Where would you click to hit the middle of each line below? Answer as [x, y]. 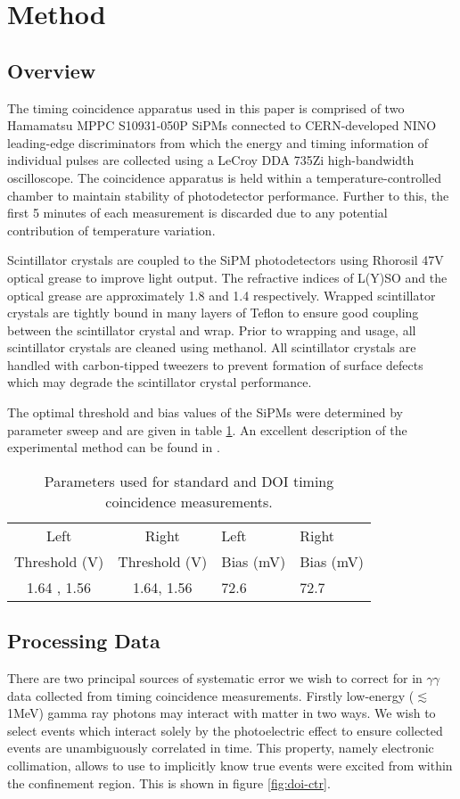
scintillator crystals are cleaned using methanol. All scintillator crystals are [212, 347]
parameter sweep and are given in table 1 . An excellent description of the [207, 429]
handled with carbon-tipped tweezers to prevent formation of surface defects [215, 364]
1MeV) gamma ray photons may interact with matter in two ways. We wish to [222, 713]
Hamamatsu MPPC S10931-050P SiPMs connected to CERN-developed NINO [222, 125]
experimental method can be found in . [114, 447]
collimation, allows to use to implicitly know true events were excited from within [230, 766]
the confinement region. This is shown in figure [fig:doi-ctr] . [169, 783]
